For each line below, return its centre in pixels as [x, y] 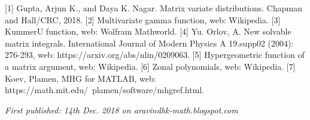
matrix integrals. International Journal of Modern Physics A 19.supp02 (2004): [149, 43]
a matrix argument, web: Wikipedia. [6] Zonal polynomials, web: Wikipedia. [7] [150, 66]
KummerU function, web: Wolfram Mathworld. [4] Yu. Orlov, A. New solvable [148, 31]
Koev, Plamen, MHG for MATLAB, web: [80, 78]
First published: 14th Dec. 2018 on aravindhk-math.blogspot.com [121, 110]
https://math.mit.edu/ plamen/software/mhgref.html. [105, 90]
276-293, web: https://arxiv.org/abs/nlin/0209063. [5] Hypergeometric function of [155, 55]
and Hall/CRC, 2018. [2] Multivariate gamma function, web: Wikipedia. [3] [143, 19]
